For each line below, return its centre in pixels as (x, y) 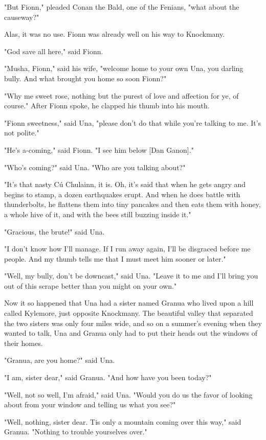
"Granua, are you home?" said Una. (60, 360)
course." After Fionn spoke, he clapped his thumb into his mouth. (107, 106)
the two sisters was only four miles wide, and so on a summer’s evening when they (133, 323)
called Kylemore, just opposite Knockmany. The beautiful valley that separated (129, 313)
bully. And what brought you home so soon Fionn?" (85, 78)
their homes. (24, 343)
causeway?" (22, 17)
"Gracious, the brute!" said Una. (54, 231)
